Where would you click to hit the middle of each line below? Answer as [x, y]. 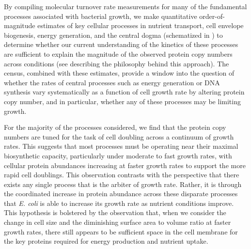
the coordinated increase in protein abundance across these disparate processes [121, 194]
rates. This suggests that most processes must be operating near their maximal [121, 146]
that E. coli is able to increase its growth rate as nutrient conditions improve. [119, 203]
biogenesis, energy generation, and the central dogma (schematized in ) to [113, 35]
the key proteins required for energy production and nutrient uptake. [106, 241]
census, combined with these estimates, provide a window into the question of [119, 73]
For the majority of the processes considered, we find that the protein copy [115, 127]
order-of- [212, 16]
